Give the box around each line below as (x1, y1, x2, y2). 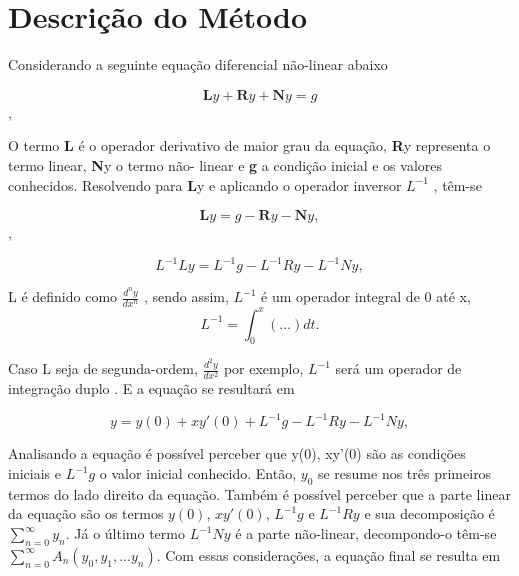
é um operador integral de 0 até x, (261, 286, 471, 307)
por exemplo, (223, 358, 304, 379)
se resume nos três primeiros (317, 463, 492, 484)
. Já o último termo (65, 523, 185, 543)
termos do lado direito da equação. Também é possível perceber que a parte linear (8, 483, 511, 504)
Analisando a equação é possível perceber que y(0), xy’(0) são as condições (8, 443, 466, 464)
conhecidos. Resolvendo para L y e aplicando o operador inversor (8, 174, 402, 195)
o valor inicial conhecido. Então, (99, 463, 297, 484)
